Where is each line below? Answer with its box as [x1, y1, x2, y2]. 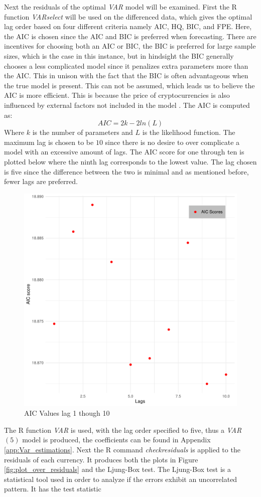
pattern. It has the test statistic [4, 483, 101, 494]
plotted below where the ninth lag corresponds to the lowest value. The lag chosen [4, 156, 257, 167]
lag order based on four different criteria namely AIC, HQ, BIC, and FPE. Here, [4, 21, 252, 32]
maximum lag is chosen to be [4, 136, 94, 147]
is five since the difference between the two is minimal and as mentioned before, [4, 166, 249, 177]
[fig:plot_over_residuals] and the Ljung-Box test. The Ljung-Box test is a [4, 464, 231, 474]
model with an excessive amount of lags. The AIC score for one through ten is [4, 146, 244, 157]
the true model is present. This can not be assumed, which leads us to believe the [4, 80, 255, 90]
